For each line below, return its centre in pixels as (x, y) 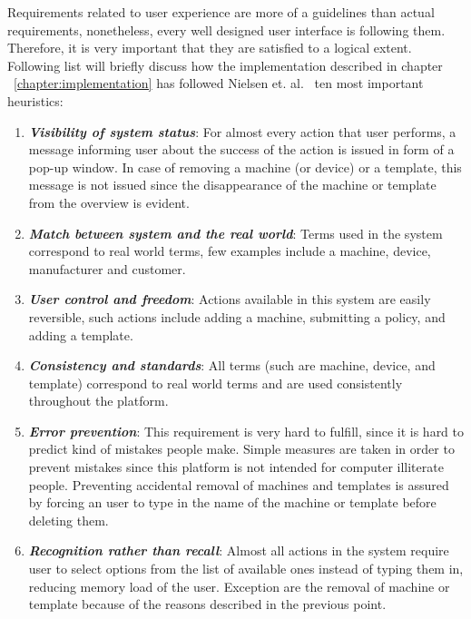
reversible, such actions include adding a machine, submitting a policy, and (237, 316)
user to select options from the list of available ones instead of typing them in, (246, 569)
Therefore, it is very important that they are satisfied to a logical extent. (210, 48)
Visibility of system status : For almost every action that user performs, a (242, 131)
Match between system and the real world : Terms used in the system (235, 233)
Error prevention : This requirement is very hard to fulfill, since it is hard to (246, 431)
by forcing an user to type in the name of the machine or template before (232, 502)
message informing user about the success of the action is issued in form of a (241, 149)
